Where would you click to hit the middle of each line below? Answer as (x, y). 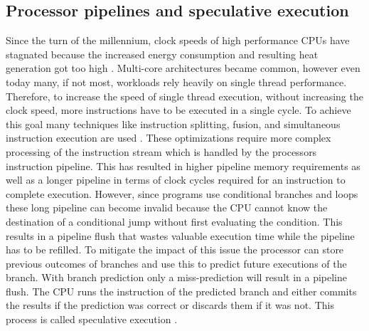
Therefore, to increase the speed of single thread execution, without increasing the (184, 96)
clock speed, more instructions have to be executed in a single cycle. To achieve (178, 110)
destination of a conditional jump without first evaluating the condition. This (174, 221)
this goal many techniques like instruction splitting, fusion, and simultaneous (173, 124)
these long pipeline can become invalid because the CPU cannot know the (167, 207)
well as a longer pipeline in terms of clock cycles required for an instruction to (176, 180)
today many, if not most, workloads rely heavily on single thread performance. (176, 82)
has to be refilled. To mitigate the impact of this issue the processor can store (175, 249)
